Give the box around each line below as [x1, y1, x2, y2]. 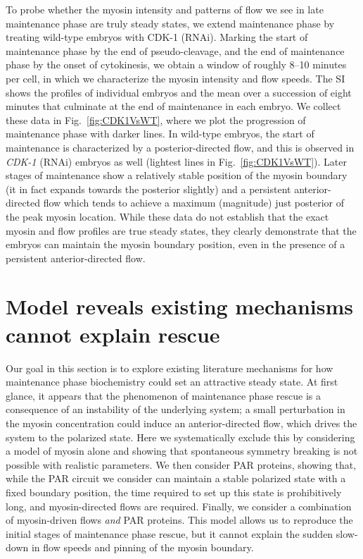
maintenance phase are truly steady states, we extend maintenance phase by [6, 16, 335, 30]
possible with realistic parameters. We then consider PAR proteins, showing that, [6, 457, 357, 472]
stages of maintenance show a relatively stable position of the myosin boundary [6, 168, 348, 183]
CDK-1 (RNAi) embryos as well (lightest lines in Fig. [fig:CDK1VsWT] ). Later [6, 154, 347, 168]
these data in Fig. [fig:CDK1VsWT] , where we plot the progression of [6, 112, 306, 127]
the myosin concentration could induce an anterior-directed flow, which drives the [6, 415, 357, 430]
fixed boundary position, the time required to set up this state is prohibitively [6, 484, 342, 499]
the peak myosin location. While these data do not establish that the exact [6, 209, 329, 223]
